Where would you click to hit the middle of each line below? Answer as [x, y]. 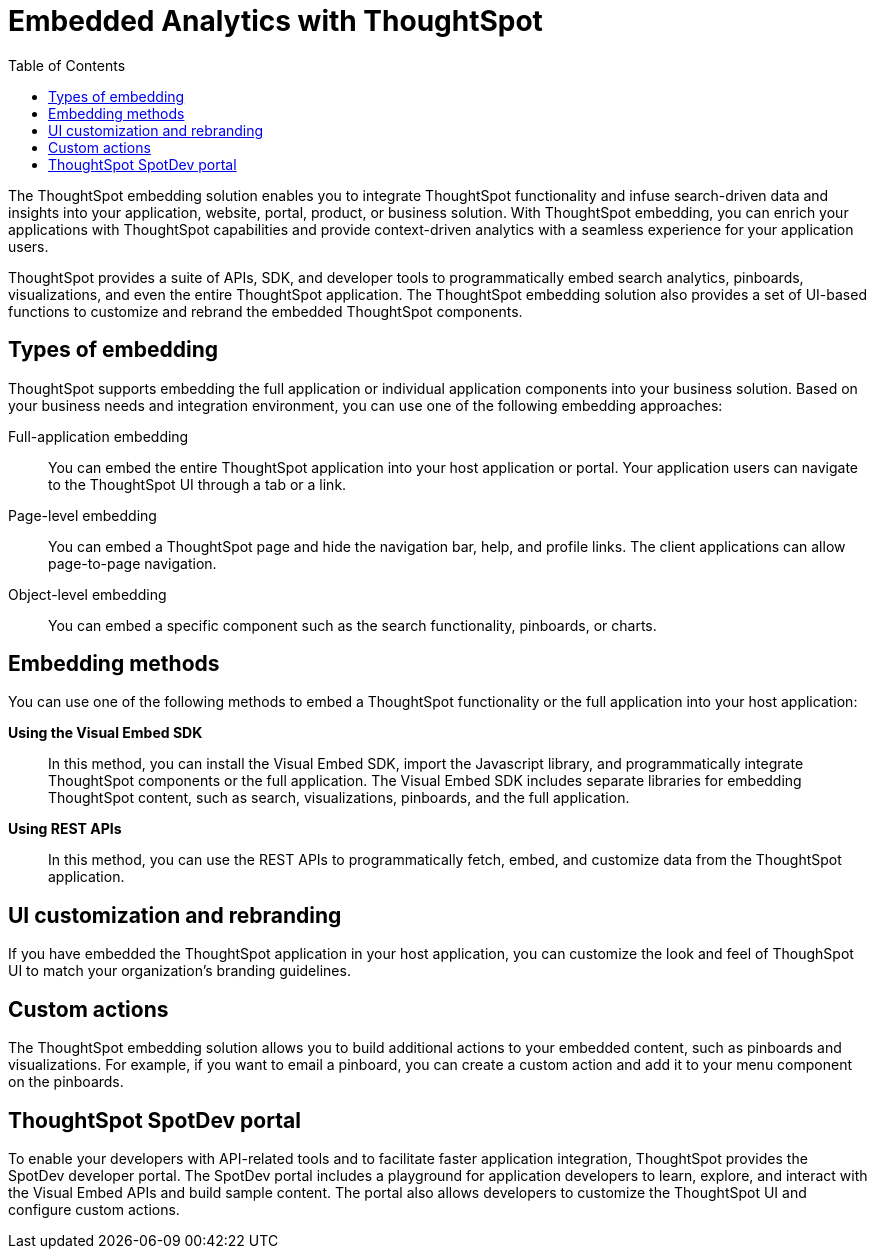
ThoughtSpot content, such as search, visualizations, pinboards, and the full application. [339, 798]
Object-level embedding [87, 594]
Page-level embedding [82, 515]
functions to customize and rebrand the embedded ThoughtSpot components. [265, 311]
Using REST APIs [65, 829]
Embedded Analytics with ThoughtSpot [275, 21]
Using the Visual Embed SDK [105, 733]
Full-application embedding [98, 436]
